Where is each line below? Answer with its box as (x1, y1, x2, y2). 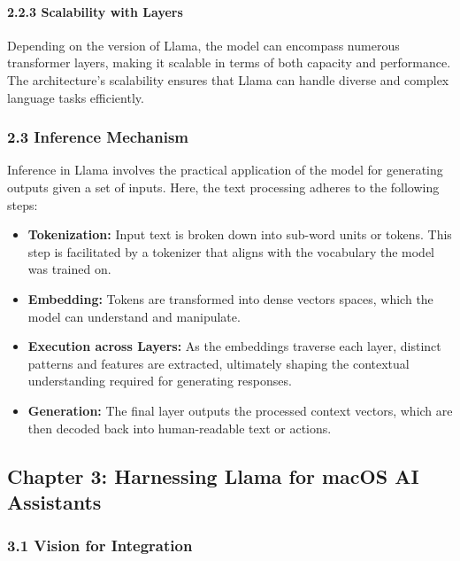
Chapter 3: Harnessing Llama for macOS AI (7, 462, 419, 489)
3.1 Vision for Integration (7, 534, 193, 557)
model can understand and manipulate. (27, 307, 241, 325)
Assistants (7, 487, 102, 515)
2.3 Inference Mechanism (7, 126, 189, 148)
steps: (7, 195, 38, 214)
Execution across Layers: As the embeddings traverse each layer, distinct (27, 337, 441, 355)
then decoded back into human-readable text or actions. (27, 418, 332, 437)
